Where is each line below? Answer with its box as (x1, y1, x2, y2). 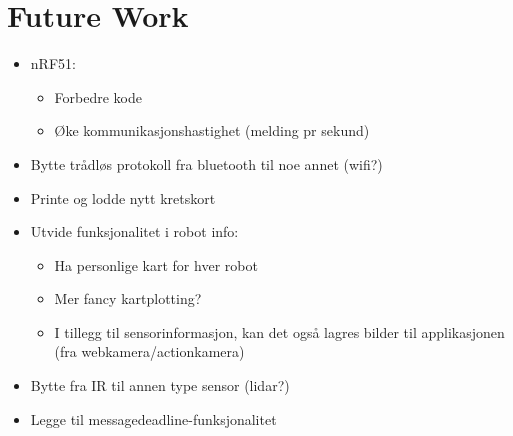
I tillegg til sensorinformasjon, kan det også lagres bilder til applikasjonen (54, 321, 505, 342)
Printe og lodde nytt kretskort (30, 187, 216, 208)
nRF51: (30, 53, 76, 74)
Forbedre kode (54, 86, 142, 107)
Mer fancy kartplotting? (54, 288, 202, 309)
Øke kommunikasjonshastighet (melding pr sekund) (54, 120, 370, 141)
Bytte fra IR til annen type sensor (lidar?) (30, 375, 290, 396)
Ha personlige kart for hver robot (54, 254, 258, 275)
